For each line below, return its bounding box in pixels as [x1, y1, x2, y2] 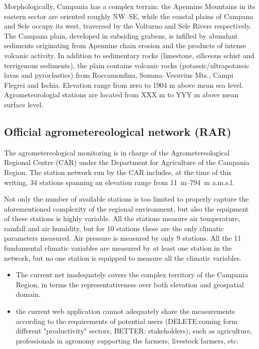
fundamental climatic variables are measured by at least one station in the [4, 243, 232, 253]
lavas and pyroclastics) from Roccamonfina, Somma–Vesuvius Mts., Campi [4, 70, 233, 80]
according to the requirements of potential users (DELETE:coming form [16, 315, 237, 326]
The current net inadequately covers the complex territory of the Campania [16, 269, 248, 280]
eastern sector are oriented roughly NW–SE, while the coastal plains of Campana [4, 11, 253, 21]
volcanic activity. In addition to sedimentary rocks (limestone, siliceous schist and [4, 50, 254, 60]
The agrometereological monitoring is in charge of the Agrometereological [4, 147, 230, 157]
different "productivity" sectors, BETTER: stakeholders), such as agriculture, [16, 325, 252, 336]
